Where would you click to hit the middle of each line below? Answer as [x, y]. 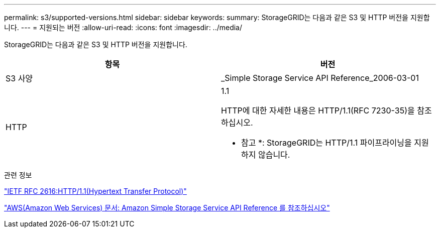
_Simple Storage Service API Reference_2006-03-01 [320, 78]
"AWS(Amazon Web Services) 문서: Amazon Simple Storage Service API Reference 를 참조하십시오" [167, 208]
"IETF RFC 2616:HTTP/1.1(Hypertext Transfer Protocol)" [95, 191]
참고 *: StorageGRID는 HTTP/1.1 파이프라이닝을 [326, 143]
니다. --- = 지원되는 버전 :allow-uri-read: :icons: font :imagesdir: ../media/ [123, 27]
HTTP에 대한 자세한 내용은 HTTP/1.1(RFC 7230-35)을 [318, 110]
